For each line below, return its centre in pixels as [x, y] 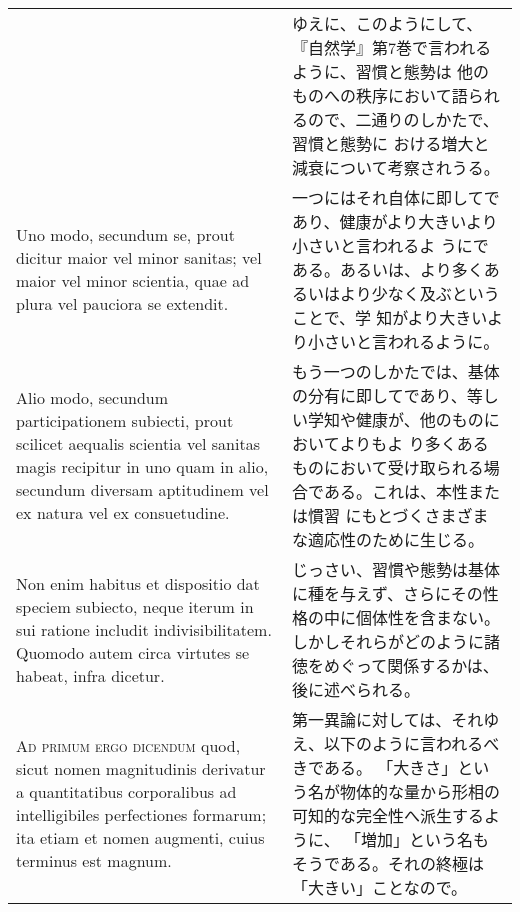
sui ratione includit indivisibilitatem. [144, 629]
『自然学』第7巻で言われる [392, 47]
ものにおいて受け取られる [388, 467]
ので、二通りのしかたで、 [403, 119]
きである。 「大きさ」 [375, 767]
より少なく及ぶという [420, 293]
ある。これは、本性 [395, 491]
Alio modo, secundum [92, 397]
